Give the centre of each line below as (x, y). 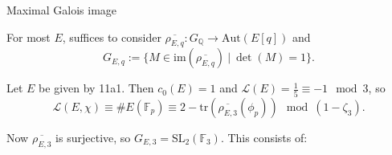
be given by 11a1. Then (96, 88)
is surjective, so (93, 137)
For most (29, 37)
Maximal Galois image (62, 10)
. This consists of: (264, 137)
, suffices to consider (112, 37)
